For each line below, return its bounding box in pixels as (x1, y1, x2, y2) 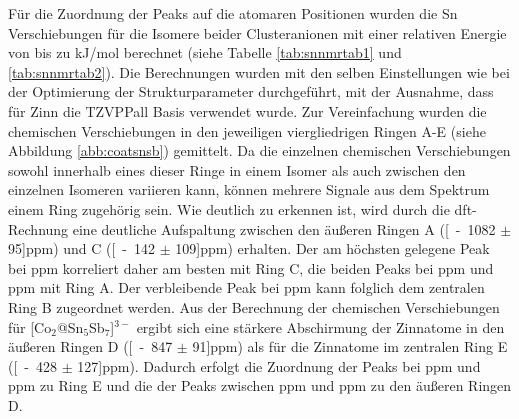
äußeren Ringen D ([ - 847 (8, 336, 173, 357)
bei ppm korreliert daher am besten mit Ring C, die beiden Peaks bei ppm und (8, 257, 494, 278)
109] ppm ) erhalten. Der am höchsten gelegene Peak (175, 238, 490, 259)
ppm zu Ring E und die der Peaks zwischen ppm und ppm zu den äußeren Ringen (8, 375, 512, 396)
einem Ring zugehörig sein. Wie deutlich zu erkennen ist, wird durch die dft (8, 198, 473, 219)
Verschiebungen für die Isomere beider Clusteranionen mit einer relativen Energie (8, 22, 507, 43)
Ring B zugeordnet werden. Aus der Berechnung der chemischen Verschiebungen (8, 296, 500, 317)
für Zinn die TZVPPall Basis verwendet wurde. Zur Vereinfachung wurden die (8, 100, 487, 121)
